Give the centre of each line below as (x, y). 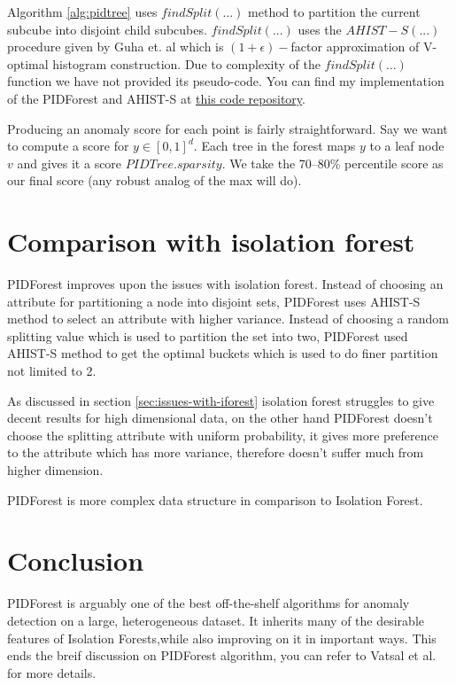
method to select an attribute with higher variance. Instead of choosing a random (228, 319)
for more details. (52, 672)
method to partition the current (334, 12)
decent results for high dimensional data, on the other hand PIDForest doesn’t (220, 418)
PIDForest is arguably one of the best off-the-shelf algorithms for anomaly (209, 603)
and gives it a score (70, 163)
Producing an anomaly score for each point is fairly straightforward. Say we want (228, 128)
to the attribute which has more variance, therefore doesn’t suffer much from (216, 452)
